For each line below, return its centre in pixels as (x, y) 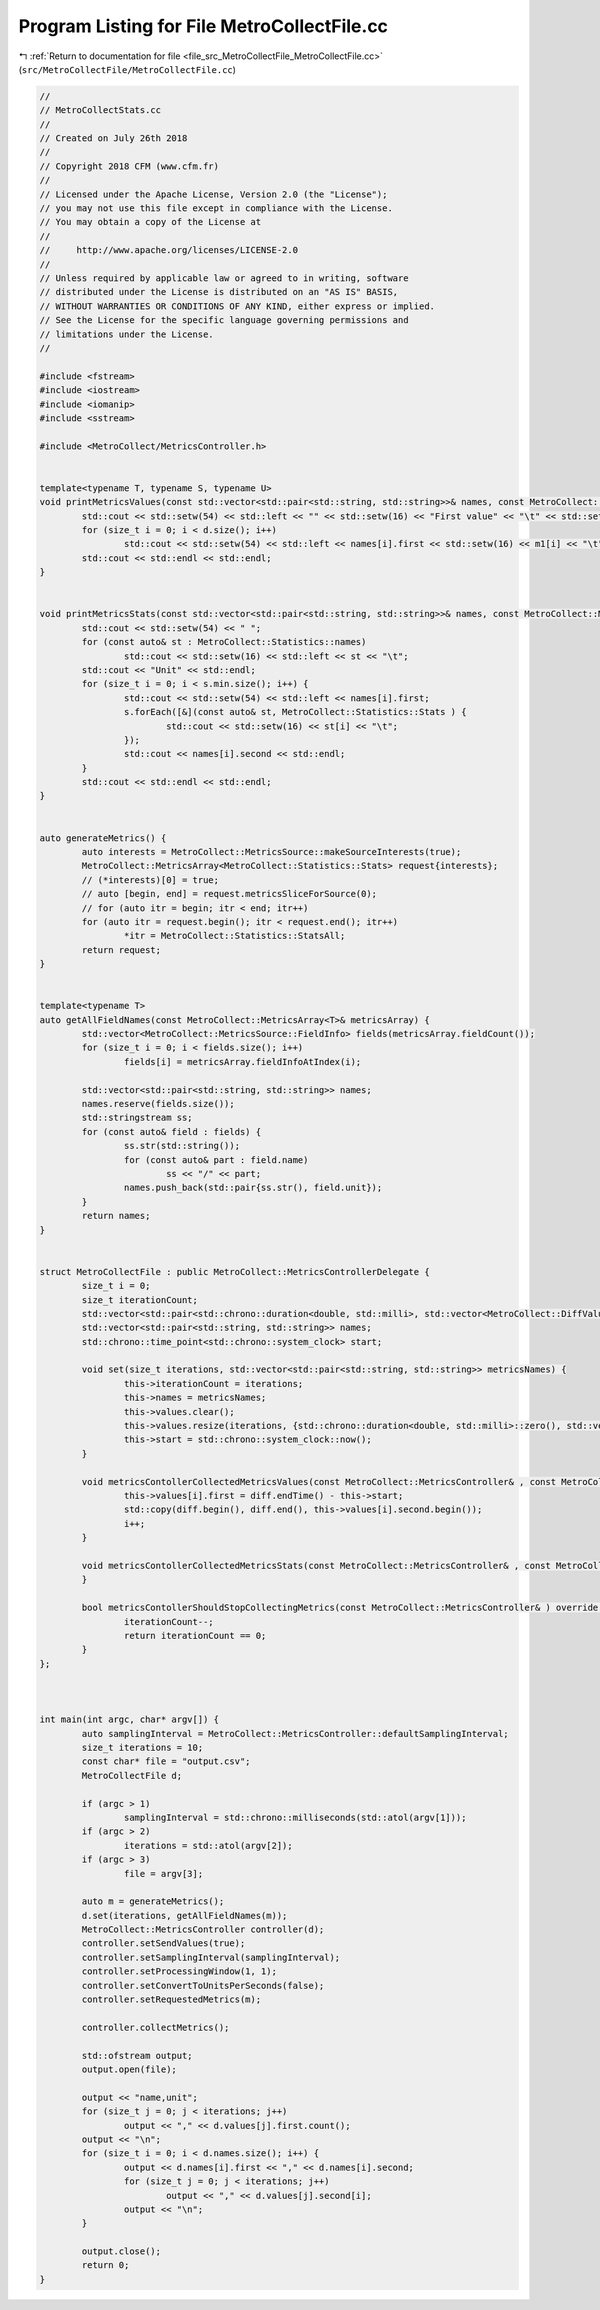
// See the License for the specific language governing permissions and (224, 320)
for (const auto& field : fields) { (171, 1131)
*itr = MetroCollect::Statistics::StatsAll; (234, 936)
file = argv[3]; (163, 1873)
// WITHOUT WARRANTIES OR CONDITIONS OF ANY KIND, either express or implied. (237, 306)
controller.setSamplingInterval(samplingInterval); (211, 1957)
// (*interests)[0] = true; (150, 879)
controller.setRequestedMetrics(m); (171, 1999)
